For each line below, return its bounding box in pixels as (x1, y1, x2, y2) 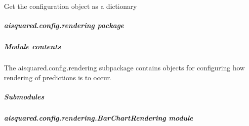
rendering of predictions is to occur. (4, 72, 112, 82)
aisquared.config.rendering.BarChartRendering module (4, 112, 193, 123)
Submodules (4, 91, 44, 101)
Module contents (4, 41, 61, 52)
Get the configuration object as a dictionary (4, 1, 137, 11)
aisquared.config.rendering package (4, 20, 124, 31)
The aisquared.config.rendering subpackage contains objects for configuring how (4, 63, 245, 73)
